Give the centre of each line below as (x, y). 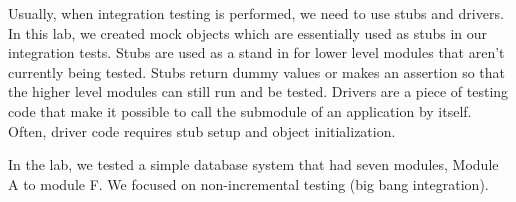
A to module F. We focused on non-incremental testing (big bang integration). (248, 183)
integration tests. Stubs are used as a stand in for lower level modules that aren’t (256, 52)
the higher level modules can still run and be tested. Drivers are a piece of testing (258, 91)
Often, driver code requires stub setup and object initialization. (202, 130)
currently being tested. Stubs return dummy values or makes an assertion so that (256, 71)
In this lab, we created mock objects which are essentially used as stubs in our (248, 32)
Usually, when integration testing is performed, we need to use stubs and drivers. (256, 13)
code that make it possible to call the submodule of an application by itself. (240, 110)
